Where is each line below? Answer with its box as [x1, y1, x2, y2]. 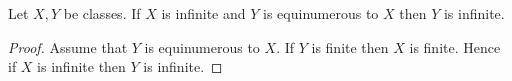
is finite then [311, 36, 389, 57]
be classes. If [63, 3, 141, 23]
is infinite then [37, 56, 126, 77]
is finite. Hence [409, 36, 501, 57]
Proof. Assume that [8, 36, 128, 57]
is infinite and [161, 3, 246, 23]
